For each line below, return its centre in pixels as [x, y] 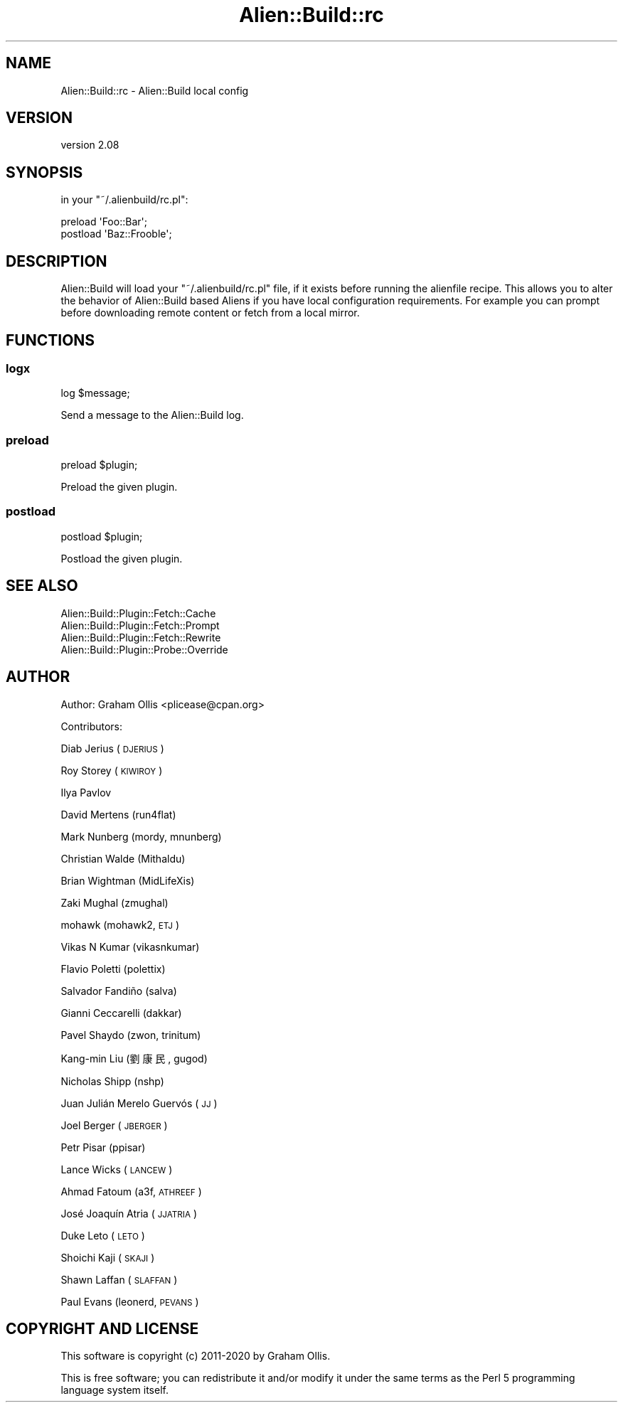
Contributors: [92, 726]
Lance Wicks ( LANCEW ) [117, 1169]
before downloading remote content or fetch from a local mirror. [210, 313]
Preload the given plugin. [119, 487]
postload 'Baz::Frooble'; [116, 234]
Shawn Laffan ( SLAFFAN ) [119, 1279]
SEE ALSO [42, 586]
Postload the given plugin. [122, 558]
